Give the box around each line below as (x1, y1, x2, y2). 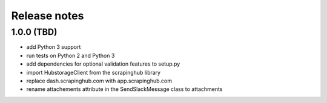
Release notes (11, 9, 84, 22)
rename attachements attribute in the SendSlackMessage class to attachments (26, 86, 223, 93)
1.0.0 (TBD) (11, 27, 58, 37)
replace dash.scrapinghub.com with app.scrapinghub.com (26, 77, 173, 84)
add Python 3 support (26, 43, 81, 51)
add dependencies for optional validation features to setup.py (26, 60, 180, 67)
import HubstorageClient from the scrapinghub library (26, 69, 160, 76)
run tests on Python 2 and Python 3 (26, 52, 115, 59)
